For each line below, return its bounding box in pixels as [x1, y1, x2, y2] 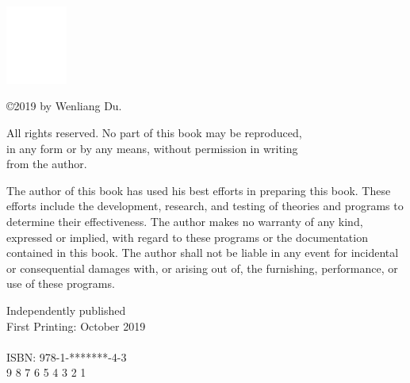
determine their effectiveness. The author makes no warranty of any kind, [6, 213, 363, 230]
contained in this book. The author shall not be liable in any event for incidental [6, 244, 399, 261]
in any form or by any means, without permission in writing [6, 140, 298, 156]
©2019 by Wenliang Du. [6, 98, 122, 114]
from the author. [6, 155, 87, 172]
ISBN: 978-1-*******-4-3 [6, 348, 127, 365]
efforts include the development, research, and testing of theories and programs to [6, 197, 404, 214]
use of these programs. [6, 275, 115, 292]
